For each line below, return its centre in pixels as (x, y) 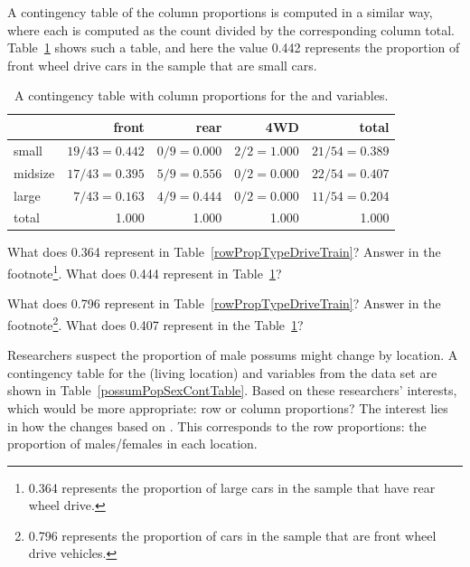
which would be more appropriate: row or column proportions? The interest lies (228, 407)
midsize (34, 172)
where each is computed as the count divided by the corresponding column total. (231, 29)
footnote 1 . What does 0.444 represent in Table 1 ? (145, 272)
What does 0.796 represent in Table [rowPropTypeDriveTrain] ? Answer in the (224, 303)
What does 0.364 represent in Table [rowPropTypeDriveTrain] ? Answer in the (224, 252)
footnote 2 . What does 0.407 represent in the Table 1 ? (155, 323)
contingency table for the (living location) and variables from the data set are (222, 372)
